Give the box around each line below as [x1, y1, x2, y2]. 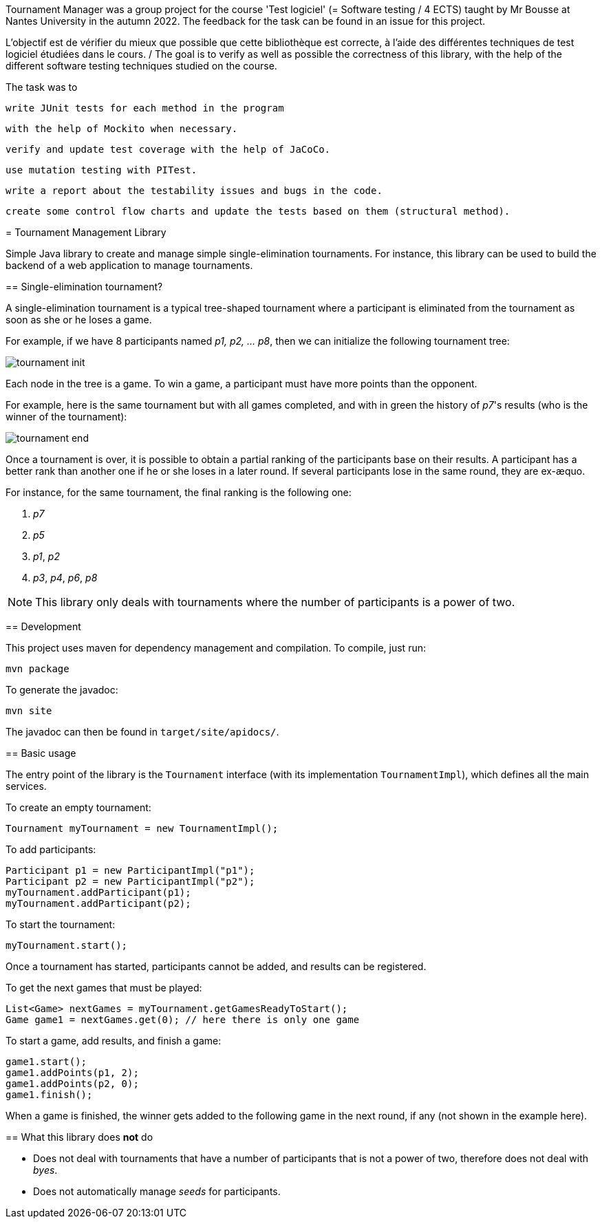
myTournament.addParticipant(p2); [6, 898, 191, 909]
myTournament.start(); [6, 940, 128, 951]
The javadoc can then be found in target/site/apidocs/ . [6, 726, 279, 738]
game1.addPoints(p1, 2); [6, 1067, 139, 1078]
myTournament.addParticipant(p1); [6, 887, 191, 898]
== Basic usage [6, 747, 76, 759]
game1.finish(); [6, 1089, 93, 1100]
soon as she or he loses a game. [6, 314, 152, 325]
